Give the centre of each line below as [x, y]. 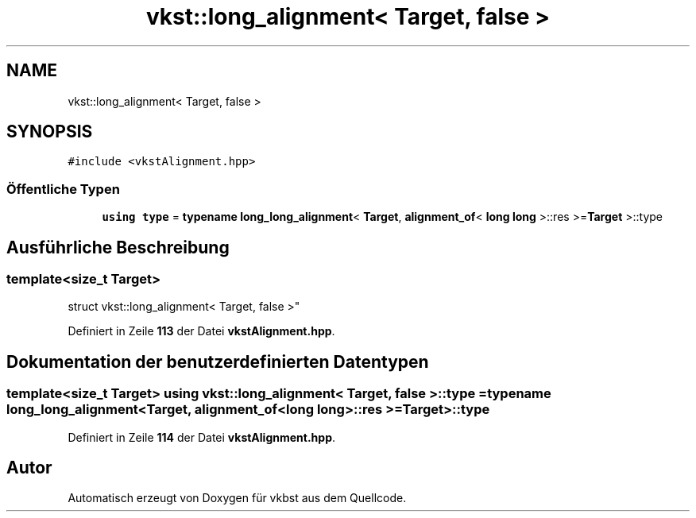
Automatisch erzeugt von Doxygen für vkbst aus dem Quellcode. [237, 498]
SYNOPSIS [50, 132]
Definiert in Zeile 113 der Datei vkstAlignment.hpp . [201, 331]
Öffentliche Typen [63, 189]
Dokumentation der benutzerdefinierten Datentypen [218, 361]
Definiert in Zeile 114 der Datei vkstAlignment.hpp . [202, 437]
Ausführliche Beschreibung [118, 247]
